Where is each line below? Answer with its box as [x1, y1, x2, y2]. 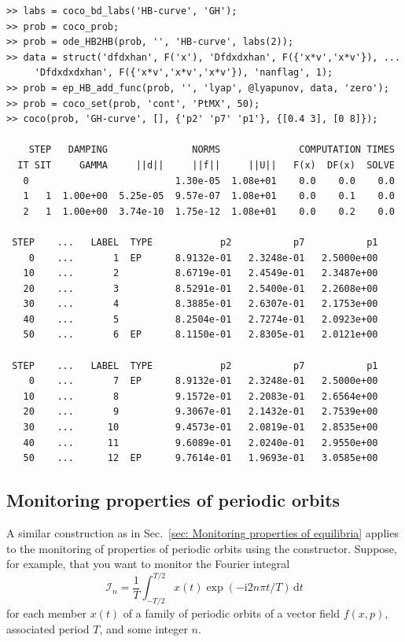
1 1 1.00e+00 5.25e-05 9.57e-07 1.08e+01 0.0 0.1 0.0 [23, 190, 395, 202]
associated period [6, 620, 90, 636]
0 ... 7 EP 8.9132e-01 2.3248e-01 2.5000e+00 [28, 375, 378, 387]
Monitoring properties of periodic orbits [6, 488, 341, 512]
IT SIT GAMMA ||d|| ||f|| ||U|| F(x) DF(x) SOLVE [17, 159, 395, 171]
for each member [6, 605, 87, 622]
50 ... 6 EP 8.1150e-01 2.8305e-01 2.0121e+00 [23, 329, 378, 341]
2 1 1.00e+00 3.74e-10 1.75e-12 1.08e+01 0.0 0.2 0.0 [23, 205, 395, 217]
